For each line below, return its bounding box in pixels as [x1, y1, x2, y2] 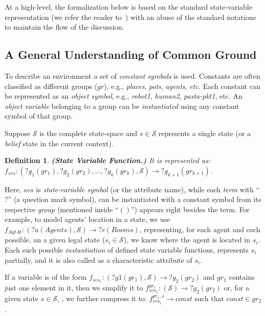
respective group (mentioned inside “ [5, 204, 119, 214]
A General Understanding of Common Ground [5, 47, 257, 62]
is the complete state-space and [39, 127, 137, 138]
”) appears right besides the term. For [131, 204, 250, 214]
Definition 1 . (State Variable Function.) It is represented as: [5, 155, 210, 166]
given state [5, 292, 39, 303]
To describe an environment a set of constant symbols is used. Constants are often [5, 70, 260, 81]
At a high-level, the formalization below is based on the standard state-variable [5, 2, 252, 12]
